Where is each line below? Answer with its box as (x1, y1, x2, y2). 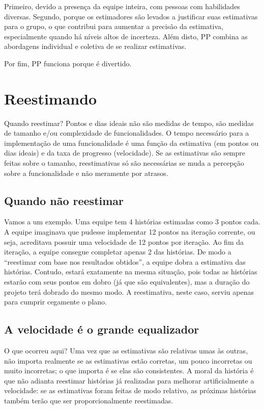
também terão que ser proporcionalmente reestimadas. (4, 395, 173, 405)
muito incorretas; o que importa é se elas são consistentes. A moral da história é (4, 365, 254, 376)
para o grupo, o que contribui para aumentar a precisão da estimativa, (4, 21, 223, 32)
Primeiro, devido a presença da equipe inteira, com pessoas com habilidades (4, 1, 240, 11)
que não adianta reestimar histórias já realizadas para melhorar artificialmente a (4, 375, 254, 386)
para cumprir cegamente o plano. (4, 296, 107, 307)
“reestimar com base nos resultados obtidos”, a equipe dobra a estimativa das (4, 256, 246, 267)
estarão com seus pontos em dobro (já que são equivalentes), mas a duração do (4, 276, 250, 287)
